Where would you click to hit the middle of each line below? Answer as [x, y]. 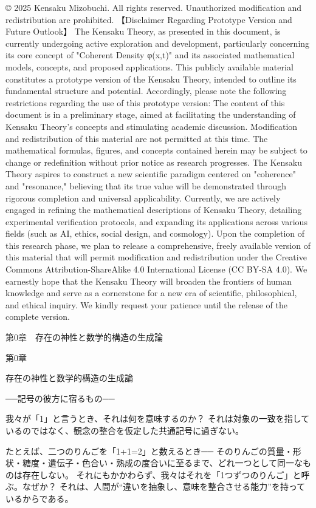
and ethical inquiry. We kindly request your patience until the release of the [146, 304]
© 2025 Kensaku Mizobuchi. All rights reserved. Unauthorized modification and [154, 7]
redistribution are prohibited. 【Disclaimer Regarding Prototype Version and [149, 19]
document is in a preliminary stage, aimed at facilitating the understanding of [151, 114]
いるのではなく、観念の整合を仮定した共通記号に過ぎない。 [125, 430]
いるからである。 [39, 498]
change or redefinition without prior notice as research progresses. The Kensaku [154, 162]
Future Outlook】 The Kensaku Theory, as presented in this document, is [143, 31]
